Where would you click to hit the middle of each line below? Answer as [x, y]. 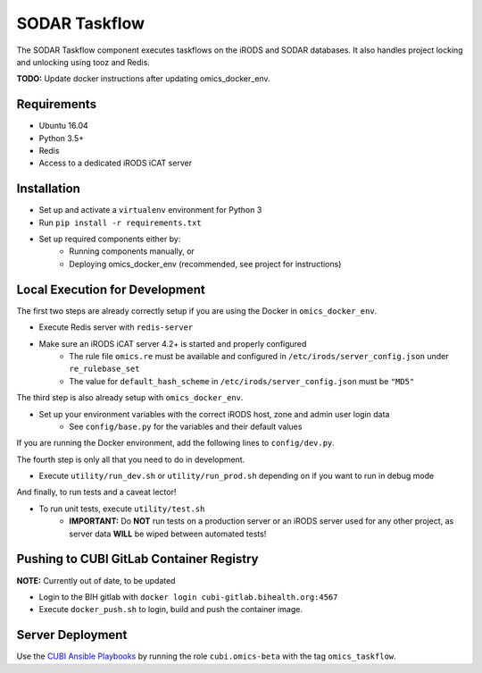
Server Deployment [72, 635]
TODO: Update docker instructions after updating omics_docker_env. [143, 79]
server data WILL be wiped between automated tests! [168, 534]
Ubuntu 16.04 [63, 126]
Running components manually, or [132, 251]
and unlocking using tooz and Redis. [83, 62]
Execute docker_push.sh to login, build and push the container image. [171, 610]
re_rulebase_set [104, 369]
